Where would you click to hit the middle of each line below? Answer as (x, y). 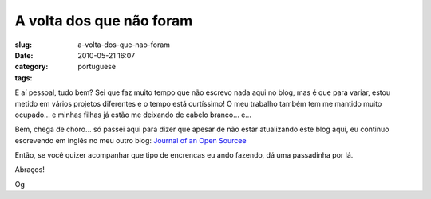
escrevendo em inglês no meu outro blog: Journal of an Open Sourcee (130, 140)
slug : (23, 45)
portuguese (97, 67)
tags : (24, 78)
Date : (24, 55)
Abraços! (30, 170)
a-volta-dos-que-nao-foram (124, 45)
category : (32, 67)
